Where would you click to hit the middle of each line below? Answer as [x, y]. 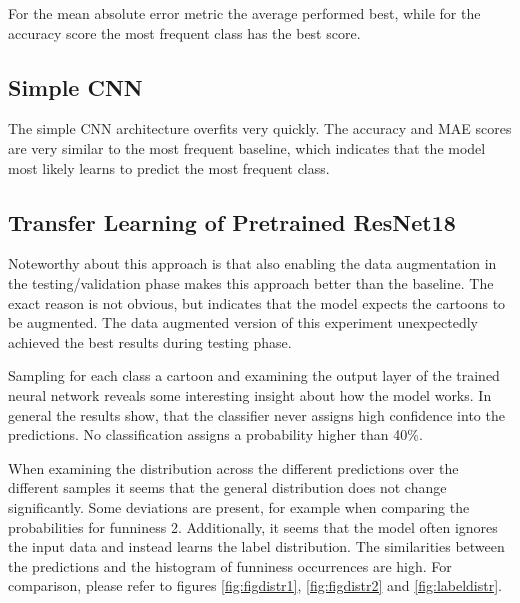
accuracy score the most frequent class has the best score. [184, 32]
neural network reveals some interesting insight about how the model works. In [250, 394]
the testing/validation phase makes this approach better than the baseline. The [251, 282]
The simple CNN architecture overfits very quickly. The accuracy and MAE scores [260, 128]
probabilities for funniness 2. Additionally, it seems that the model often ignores [253, 526]
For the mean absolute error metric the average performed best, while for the [244, 13]
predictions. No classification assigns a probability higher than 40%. [215, 434]
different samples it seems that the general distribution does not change [227, 487]
